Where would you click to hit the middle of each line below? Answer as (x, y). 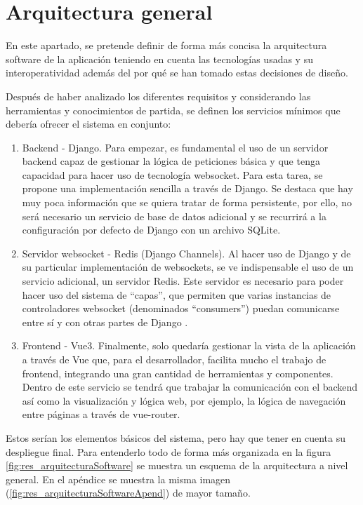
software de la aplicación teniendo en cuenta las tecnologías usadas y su (159, 59)
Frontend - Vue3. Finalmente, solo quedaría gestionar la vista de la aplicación (189, 345)
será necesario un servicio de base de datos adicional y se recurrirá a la (174, 216)
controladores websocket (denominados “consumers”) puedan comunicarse (181, 308)
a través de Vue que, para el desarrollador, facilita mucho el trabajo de (174, 359)
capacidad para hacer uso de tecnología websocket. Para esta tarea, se (172, 174)
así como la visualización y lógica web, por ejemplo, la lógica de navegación (184, 400)
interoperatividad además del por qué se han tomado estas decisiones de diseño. (177, 73)
